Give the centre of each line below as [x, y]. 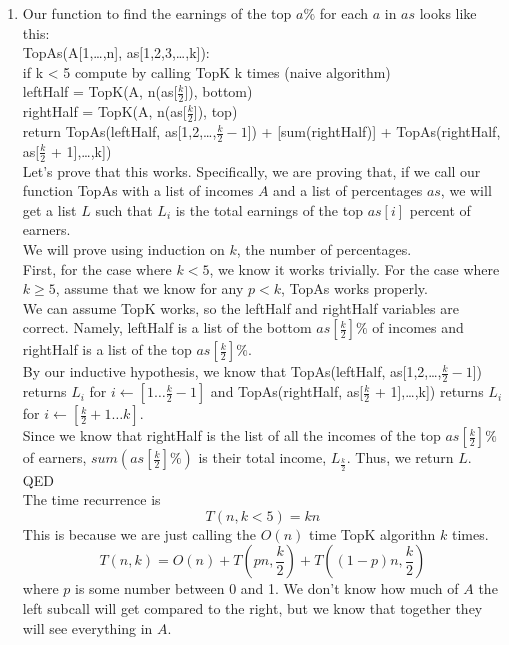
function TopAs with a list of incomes [138, 190]
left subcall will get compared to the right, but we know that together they [252, 608]
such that [124, 209]
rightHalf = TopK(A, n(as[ [104, 111]
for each [343, 13]
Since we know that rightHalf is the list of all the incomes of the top [231, 435]
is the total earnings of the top [269, 209]
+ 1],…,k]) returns [429, 391]
